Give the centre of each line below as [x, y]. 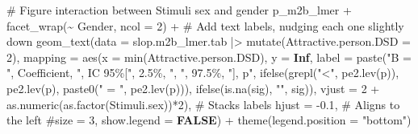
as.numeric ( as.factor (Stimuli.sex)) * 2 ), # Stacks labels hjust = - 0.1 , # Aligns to [203, 104]
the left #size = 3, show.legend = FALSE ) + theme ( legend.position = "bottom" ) [209, 120]
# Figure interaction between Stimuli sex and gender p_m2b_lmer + [179, 10]
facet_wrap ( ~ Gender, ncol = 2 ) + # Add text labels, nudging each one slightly [205, 25]
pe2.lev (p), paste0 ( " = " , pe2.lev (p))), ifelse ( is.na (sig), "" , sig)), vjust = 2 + [193, 88]
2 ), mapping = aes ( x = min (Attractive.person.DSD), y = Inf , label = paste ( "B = [209, 57]
